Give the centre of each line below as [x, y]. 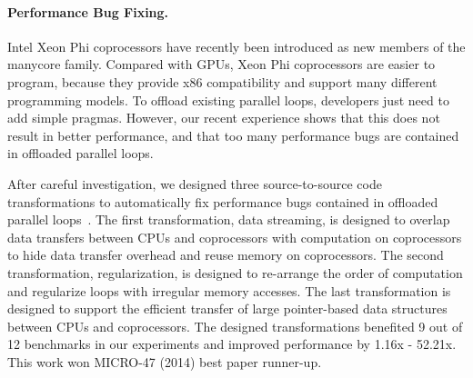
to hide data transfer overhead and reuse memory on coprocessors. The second [226, 255]
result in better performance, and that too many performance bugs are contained [233, 135]
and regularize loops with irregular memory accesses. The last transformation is [229, 290]
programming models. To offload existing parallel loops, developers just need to [228, 99]
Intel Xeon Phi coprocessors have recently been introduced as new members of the [236, 46]
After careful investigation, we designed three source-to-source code [195, 183]
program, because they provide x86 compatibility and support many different [222, 81]
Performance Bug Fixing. [88, 11]
